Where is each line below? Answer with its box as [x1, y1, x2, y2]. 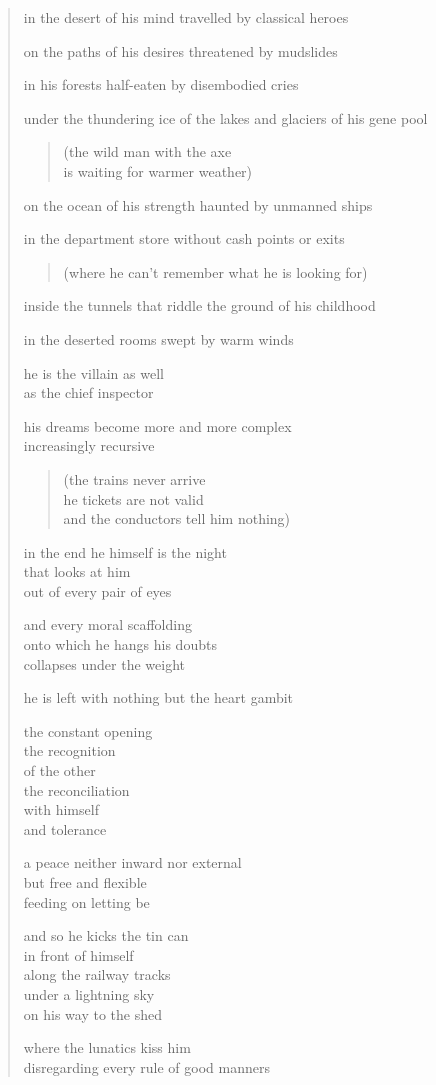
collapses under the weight [23, 653, 185, 674]
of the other [23, 760, 96, 781]
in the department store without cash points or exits [23, 228, 345, 249]
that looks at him [23, 561, 131, 582]
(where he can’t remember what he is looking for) [63, 261, 368, 282]
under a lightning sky [23, 983, 155, 1004]
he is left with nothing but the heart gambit [23, 687, 294, 708]
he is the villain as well [23, 362, 164, 383]
